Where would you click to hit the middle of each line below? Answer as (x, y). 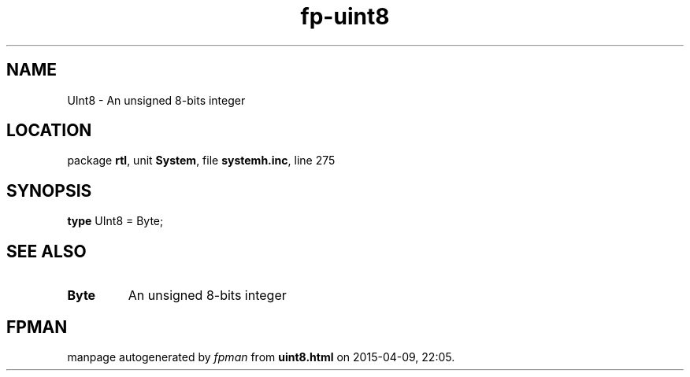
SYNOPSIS (49, 190)
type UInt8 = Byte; (115, 221)
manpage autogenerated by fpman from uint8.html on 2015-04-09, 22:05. (261, 357)
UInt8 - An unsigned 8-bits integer (156, 100)
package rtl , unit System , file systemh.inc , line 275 (201, 161)
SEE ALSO (46, 251)
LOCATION (49, 131)
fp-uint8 (345, 17)
